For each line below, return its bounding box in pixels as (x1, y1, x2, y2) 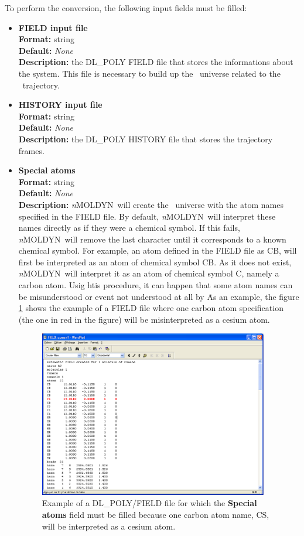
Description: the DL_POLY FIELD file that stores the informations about (18, 56, 293, 68)
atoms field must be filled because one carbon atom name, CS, (42, 508, 269, 520)
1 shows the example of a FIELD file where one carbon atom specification (18, 302, 283, 314)
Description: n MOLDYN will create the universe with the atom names (18, 198, 283, 210)
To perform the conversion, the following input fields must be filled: (5, 2, 247, 13)
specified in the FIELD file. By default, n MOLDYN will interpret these (18, 210, 276, 222)
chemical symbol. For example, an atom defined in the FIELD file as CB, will (18, 244, 297, 257)
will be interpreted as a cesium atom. (42, 520, 176, 532)
